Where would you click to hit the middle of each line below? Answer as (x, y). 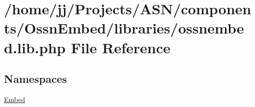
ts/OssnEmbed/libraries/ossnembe (124, 28)
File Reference (121, 47)
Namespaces (35, 79)
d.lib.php (35, 47)
